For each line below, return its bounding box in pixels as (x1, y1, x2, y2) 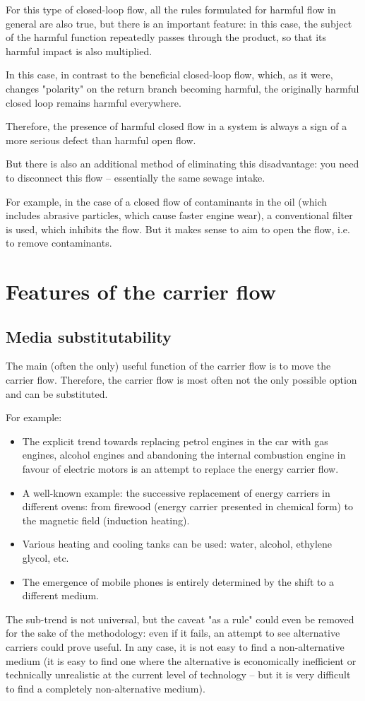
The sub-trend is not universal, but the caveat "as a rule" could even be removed (6, 611, 354, 626)
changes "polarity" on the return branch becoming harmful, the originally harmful (6, 81, 359, 95)
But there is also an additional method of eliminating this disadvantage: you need (6, 156, 359, 171)
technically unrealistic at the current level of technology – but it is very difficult (6, 667, 351, 682)
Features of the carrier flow (6, 277, 276, 306)
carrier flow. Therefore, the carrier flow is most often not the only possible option (6, 372, 357, 387)
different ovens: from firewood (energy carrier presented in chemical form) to (22, 499, 354, 514)
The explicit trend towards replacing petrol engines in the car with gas (22, 433, 328, 448)
